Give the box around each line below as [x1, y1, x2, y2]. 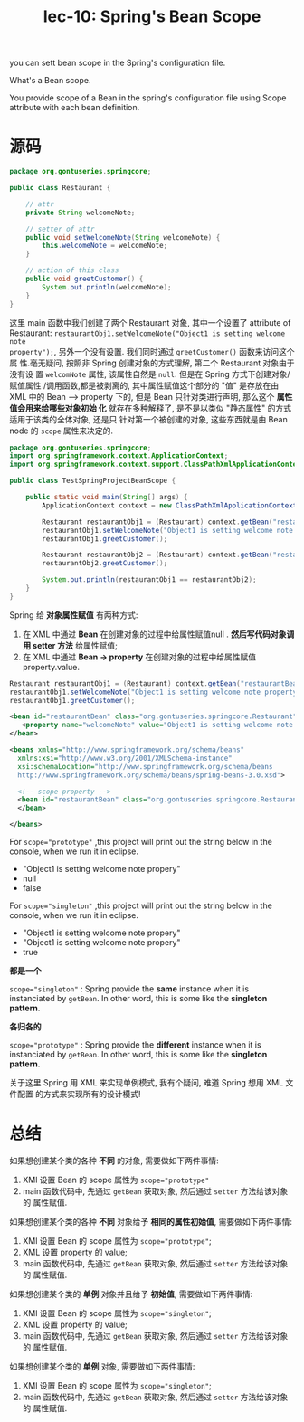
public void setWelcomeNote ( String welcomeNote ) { [25, 232, 221, 242]
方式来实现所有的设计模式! [43, 1088, 141, 1099]
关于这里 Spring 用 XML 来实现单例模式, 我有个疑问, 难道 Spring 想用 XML [9, 1077, 284, 1087]
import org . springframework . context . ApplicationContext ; [9, 451, 229, 460]
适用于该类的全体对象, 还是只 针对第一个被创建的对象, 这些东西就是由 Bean [9, 413, 288, 424]
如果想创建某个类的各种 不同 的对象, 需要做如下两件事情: [9, 1155, 219, 1166]
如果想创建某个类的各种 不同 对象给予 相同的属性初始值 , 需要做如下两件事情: [9, 1216, 292, 1227]
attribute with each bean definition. [9, 102, 140, 113]
